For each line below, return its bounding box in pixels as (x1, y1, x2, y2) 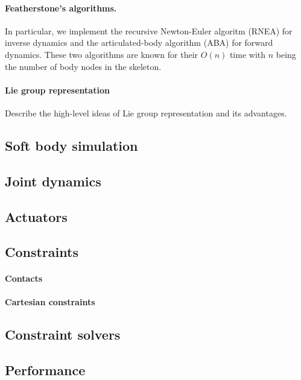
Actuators (5, 207, 68, 226)
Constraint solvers (5, 325, 121, 344)
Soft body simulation (5, 136, 138, 154)
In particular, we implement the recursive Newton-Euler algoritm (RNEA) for (5, 24, 293, 37)
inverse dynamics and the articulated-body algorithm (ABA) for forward (5, 36, 273, 49)
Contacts (5, 272, 43, 285)
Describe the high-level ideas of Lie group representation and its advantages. (5, 106, 287, 119)
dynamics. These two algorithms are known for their (5, 48, 198, 60)
